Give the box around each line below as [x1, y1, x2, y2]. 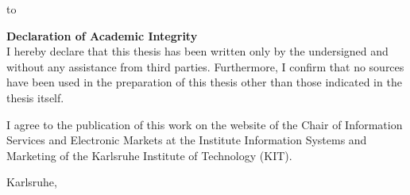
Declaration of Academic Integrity [6, 27, 198, 44]
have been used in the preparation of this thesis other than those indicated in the [6, 74, 402, 90]
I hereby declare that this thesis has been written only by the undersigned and [6, 43, 389, 59]
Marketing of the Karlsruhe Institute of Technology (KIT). [6, 147, 292, 163]
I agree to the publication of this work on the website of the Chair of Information [6, 116, 403, 132]
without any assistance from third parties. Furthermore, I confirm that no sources [6, 58, 404, 75]
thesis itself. [6, 89, 64, 105]
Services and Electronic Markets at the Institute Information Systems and [6, 132, 367, 148]
